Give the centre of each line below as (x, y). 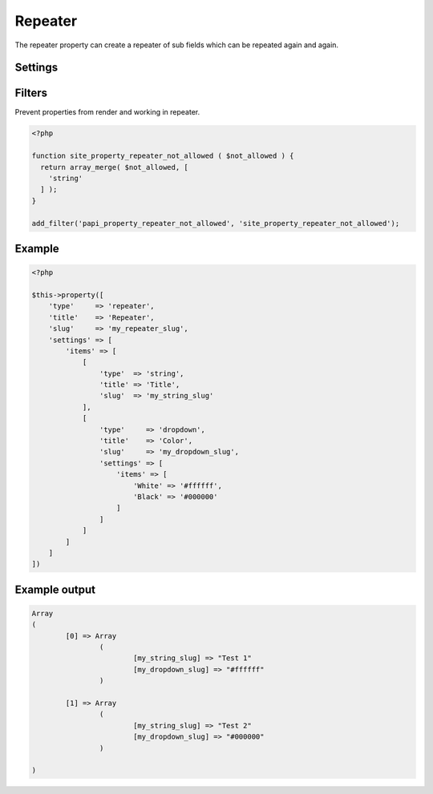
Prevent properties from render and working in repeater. (107, 112)
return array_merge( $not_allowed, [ (114, 167)
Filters (31, 93)
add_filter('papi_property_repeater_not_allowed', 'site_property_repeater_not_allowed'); (216, 223)
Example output (55, 589)
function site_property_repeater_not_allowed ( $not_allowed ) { (163, 156)
